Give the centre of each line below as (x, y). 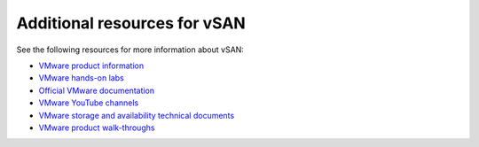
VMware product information (91, 66)
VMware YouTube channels (89, 103)
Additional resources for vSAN (131, 23)
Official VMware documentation (97, 90)
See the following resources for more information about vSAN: (130, 50)
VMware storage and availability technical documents (137, 115)
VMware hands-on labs (81, 78)
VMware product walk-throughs (97, 128)
